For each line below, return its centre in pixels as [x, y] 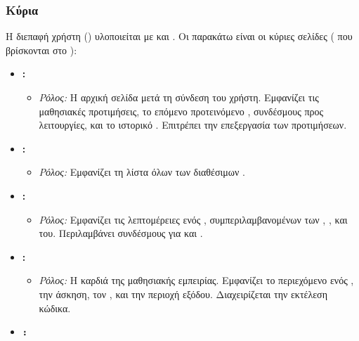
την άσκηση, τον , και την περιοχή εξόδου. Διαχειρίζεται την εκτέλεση [183, 294]
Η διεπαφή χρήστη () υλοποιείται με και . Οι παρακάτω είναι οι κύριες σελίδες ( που [179, 36]
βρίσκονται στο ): [41, 50]
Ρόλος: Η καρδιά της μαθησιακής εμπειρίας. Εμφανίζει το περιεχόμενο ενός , [196, 280]
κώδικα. [55, 308]
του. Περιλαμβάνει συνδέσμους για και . [121, 233]
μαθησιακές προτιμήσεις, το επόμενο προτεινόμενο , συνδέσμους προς [181, 111]
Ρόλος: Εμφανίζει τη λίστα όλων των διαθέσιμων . [142, 172]
